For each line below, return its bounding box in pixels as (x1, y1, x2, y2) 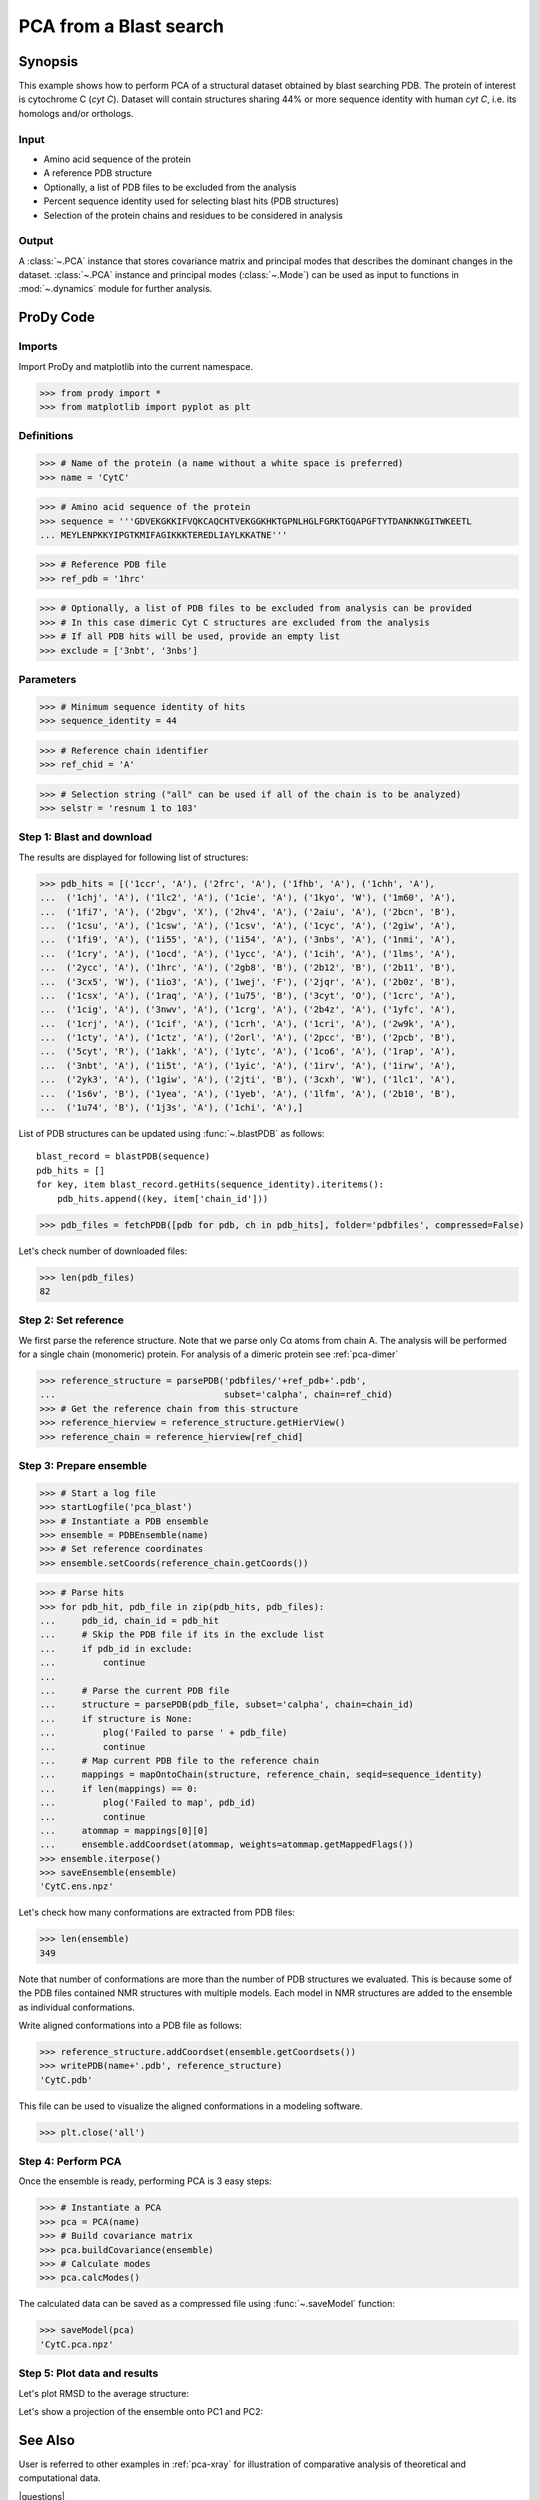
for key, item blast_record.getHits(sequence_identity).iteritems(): (36, 1179, 385, 1190)
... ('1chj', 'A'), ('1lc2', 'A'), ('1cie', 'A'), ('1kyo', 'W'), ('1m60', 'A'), (39, 892, 457, 904)
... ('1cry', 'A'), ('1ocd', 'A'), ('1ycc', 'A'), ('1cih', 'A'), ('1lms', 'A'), (39, 948, 457, 959)
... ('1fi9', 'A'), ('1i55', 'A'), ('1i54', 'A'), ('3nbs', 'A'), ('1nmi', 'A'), (39, 934, 457, 945)
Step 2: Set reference (18, 1313, 124, 1327)
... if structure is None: (39, 1713, 194, 1724)
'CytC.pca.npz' (39, 2338, 114, 2350)
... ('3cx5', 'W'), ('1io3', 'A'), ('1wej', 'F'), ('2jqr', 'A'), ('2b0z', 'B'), (39, 976, 457, 987)
